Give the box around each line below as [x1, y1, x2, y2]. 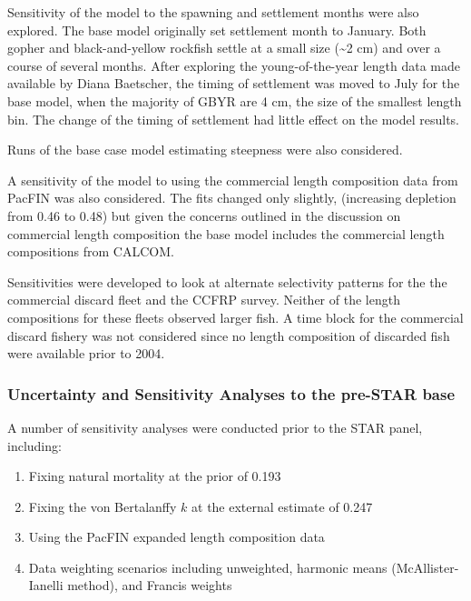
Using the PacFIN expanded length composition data [28, 527, 325, 546]
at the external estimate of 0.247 [191, 496, 373, 516]
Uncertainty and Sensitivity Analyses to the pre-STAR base [7, 382, 456, 405]
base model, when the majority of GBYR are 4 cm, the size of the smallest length [7, 91, 462, 110]
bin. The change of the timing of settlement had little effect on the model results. [7, 109, 460, 128]
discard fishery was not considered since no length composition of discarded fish [7, 326, 450, 345]
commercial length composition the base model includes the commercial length [7, 224, 445, 243]
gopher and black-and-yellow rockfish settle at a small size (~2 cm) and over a [7, 38, 441, 57]
